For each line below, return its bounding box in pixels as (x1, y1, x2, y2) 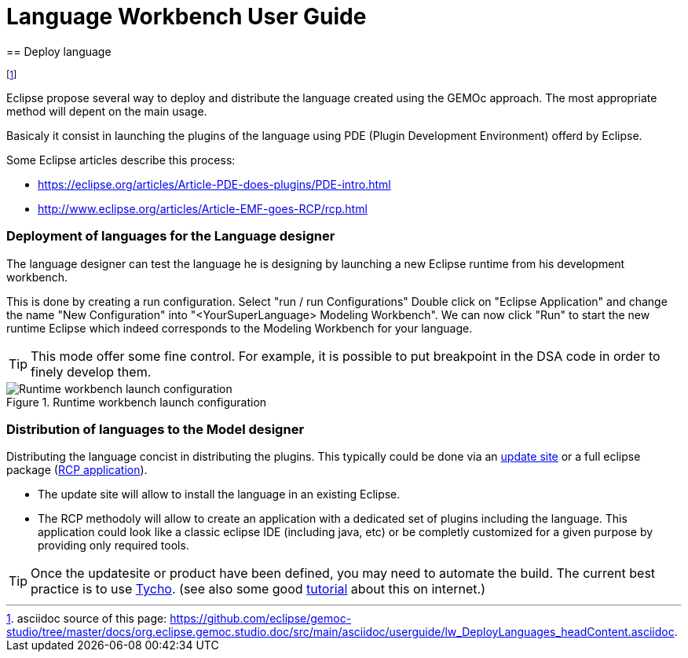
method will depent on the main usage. (6, 104, 207, 118)
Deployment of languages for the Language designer (6, 228, 335, 244)
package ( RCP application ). (6, 463, 148, 477)
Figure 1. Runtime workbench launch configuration (6, 395, 267, 409)
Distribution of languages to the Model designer (6, 421, 305, 437)
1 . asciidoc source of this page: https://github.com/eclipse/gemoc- (6, 612, 352, 626)
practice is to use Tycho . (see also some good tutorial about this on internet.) (31, 581, 485, 597)
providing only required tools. (38, 539, 189, 553)
